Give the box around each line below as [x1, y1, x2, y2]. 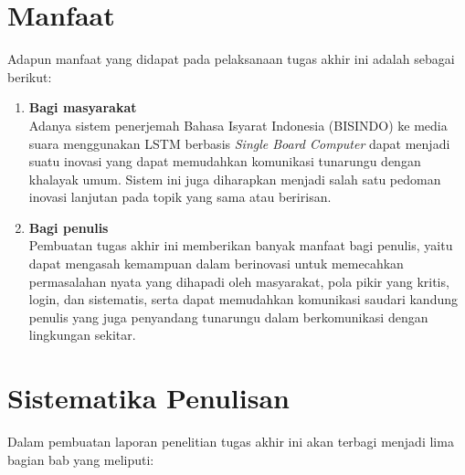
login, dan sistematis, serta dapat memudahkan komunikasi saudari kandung [28, 290, 458, 309]
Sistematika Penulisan [7, 379, 290, 417]
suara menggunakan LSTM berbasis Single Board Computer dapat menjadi [28, 133, 450, 153]
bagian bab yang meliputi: [7, 449, 154, 469]
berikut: [7, 67, 52, 86]
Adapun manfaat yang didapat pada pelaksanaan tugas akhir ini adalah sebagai [7, 49, 455, 69]
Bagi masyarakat [28, 98, 137, 117]
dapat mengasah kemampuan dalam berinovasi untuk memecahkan [28, 254, 404, 273]
